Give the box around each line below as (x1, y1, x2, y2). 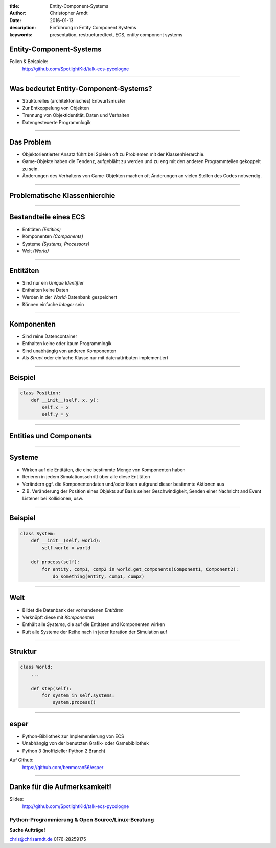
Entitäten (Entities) (22, 226, 61, 232)
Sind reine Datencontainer (22, 333, 78, 339)
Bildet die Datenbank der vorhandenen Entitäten (22, 607, 124, 613)
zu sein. (22, 166, 39, 172)
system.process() (52, 700, 96, 705)
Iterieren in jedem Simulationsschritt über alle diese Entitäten (22, 474, 150, 480)
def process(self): (31, 559, 80, 565)
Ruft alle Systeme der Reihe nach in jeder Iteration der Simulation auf (22, 629, 167, 635)
